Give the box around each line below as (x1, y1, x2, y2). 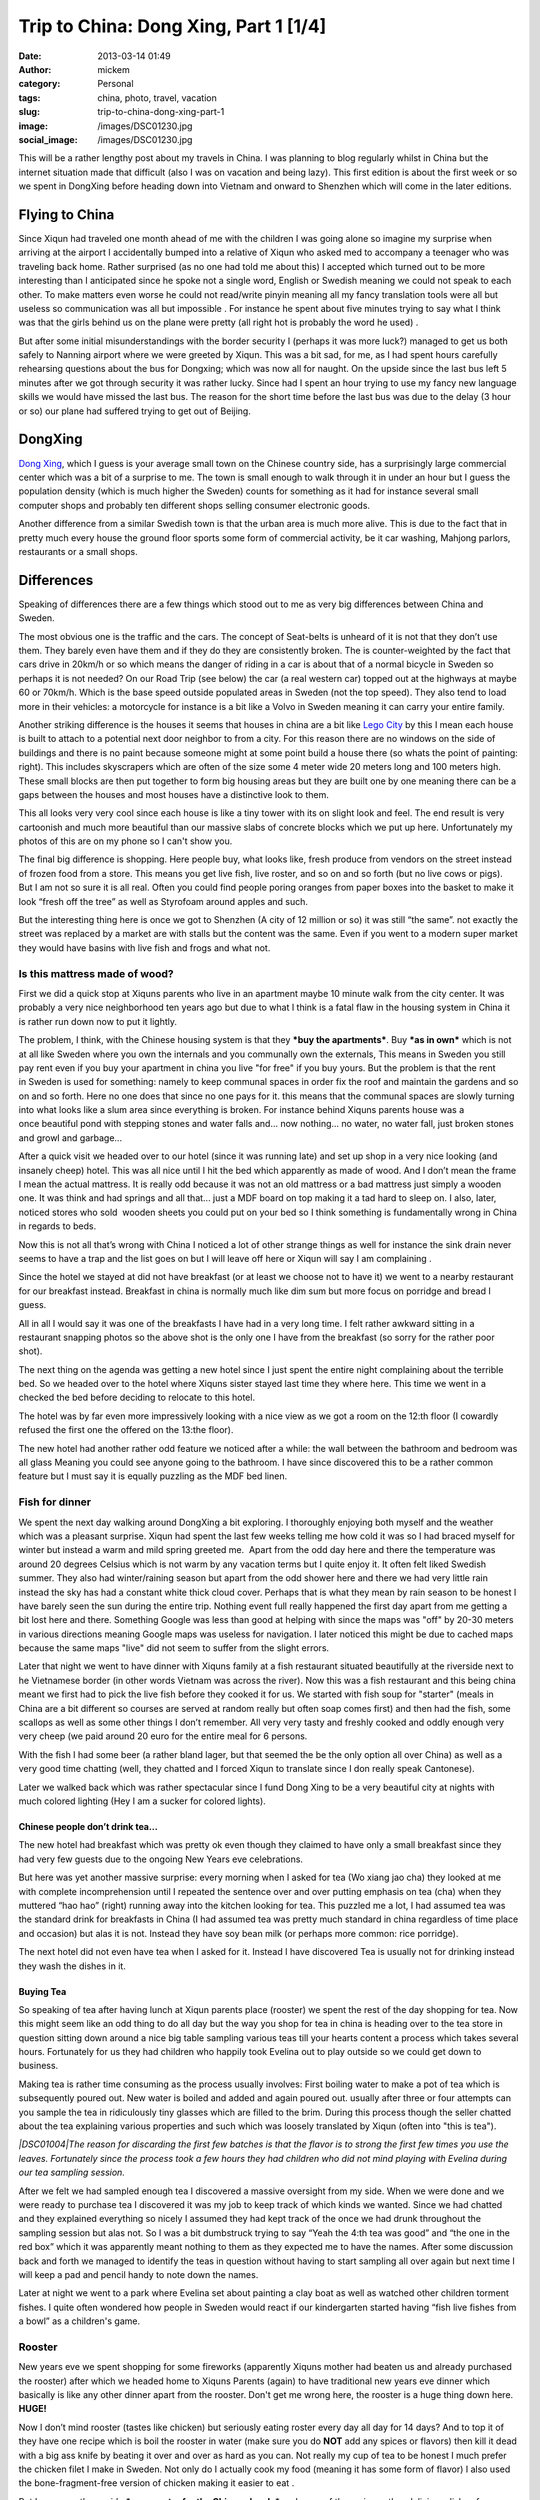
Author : (18, 63, 52, 75)
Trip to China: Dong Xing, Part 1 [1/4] (18, 15, 327, 37)
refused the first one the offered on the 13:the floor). (18, 1424, 234, 1436)
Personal (97, 78, 134, 90)
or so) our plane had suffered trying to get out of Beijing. (18, 405, 252, 417)
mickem (97, 63, 130, 75)
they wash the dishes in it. (18, 1960, 127, 1972)
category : (18, 78, 61, 90)
